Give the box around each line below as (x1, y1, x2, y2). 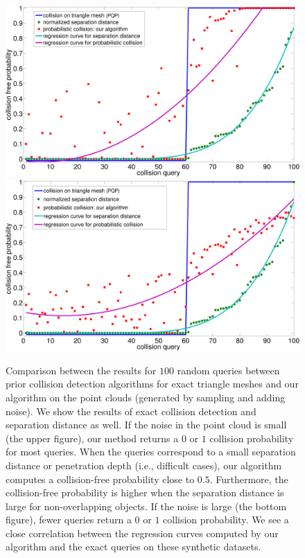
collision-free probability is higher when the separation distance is (6, 485, 284, 500)
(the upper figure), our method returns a (6, 430, 179, 445)
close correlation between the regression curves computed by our (6, 525, 279, 540)
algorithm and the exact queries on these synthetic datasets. (6, 539, 261, 554)
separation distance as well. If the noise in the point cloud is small (6, 417, 287, 432)
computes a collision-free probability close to (6, 471, 195, 486)
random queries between (177, 363, 280, 377)
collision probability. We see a (163, 512, 289, 527)
